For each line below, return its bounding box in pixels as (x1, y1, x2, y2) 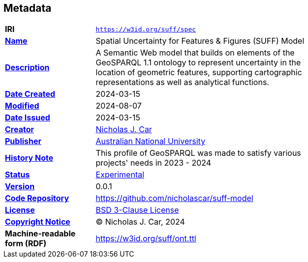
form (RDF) (5, 238, 47, 249)
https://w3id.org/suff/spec (95, 25, 196, 33)
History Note (5, 153, 54, 163)
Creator (5, 124, 34, 135)
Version (5, 181, 35, 192)
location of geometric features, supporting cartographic (95, 67, 302, 78)
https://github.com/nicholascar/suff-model (95, 193, 253, 204)
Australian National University (95, 136, 206, 146)
